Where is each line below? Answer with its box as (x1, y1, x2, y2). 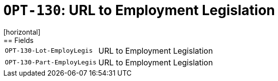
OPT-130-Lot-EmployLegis (5, 47, 93, 55)
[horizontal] (3, 27, 40, 36)
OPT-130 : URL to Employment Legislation (3, 2, 275, 19)
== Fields (3, 36, 34, 44)
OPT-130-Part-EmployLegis (5, 59, 97, 66)
